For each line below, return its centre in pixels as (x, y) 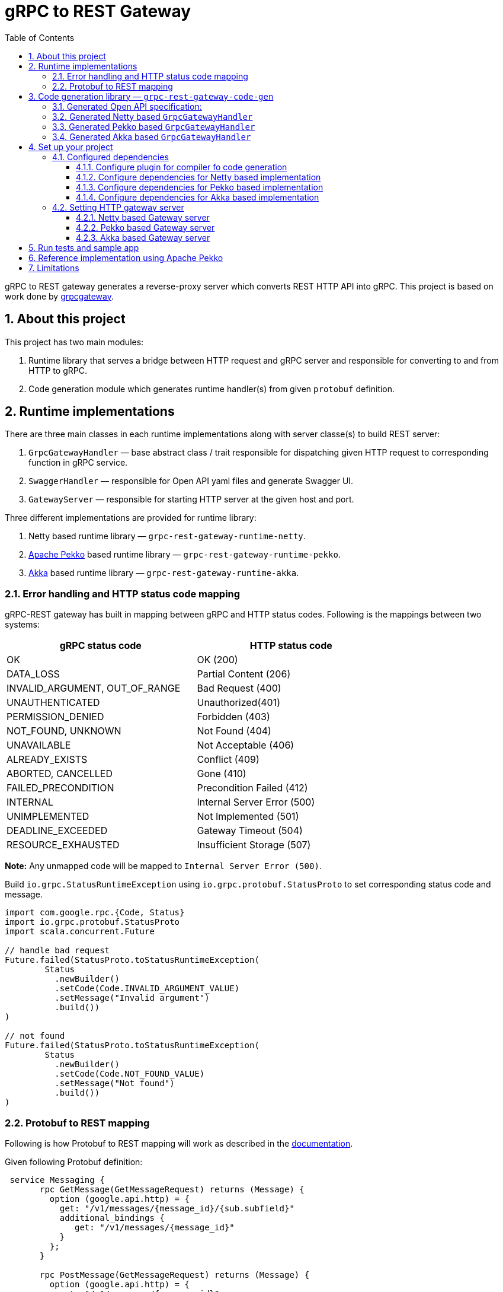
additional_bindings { (112, 1218)
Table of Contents (40, 37)
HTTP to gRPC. (58, 370)
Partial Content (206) (244, 674)
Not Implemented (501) (248, 817)
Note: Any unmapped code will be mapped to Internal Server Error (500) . (163, 866)
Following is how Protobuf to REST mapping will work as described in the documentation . (179, 1143)
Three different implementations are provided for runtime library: (131, 518)
